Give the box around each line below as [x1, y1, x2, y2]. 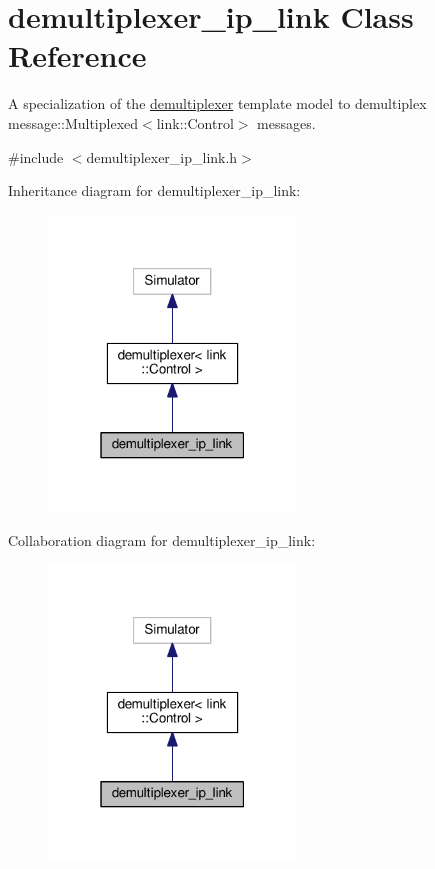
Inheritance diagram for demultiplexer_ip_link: [8, 180, 301, 201]
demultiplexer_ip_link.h [86, 146, 238, 167]
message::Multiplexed [8, 112, 139, 133]
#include [8, 146, 64, 167]
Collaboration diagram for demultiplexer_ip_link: [8, 529, 316, 550]
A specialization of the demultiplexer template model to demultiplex [8, 93, 427, 114]
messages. [257, 112, 316, 133]
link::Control [156, 112, 234, 133]
